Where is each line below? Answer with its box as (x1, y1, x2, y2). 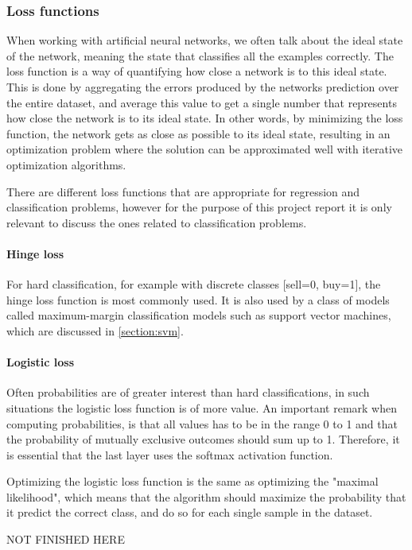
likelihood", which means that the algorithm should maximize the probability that (6, 488, 406, 505)
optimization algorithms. (6, 156, 126, 172)
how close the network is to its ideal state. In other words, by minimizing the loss (6, 110, 403, 126)
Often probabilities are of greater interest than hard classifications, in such (6, 384, 370, 401)
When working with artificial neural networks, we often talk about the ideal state (6, 32, 403, 48)
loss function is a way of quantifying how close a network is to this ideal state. (6, 63, 387, 79)
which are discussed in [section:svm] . (6, 322, 184, 339)
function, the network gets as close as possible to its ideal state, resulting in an (6, 125, 391, 141)
